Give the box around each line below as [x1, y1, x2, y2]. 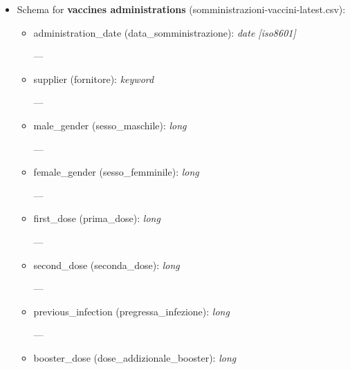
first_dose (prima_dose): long [33, 211, 160, 225]
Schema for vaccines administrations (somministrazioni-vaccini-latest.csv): [17, 2, 346, 16]
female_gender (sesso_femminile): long [33, 165, 199, 179]
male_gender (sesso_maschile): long [33, 118, 187, 132]
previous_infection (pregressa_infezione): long [33, 304, 230, 318]
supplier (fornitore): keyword [33, 71, 154, 86]
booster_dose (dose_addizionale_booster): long [33, 350, 237, 364]
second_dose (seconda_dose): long [33, 257, 180, 272]
